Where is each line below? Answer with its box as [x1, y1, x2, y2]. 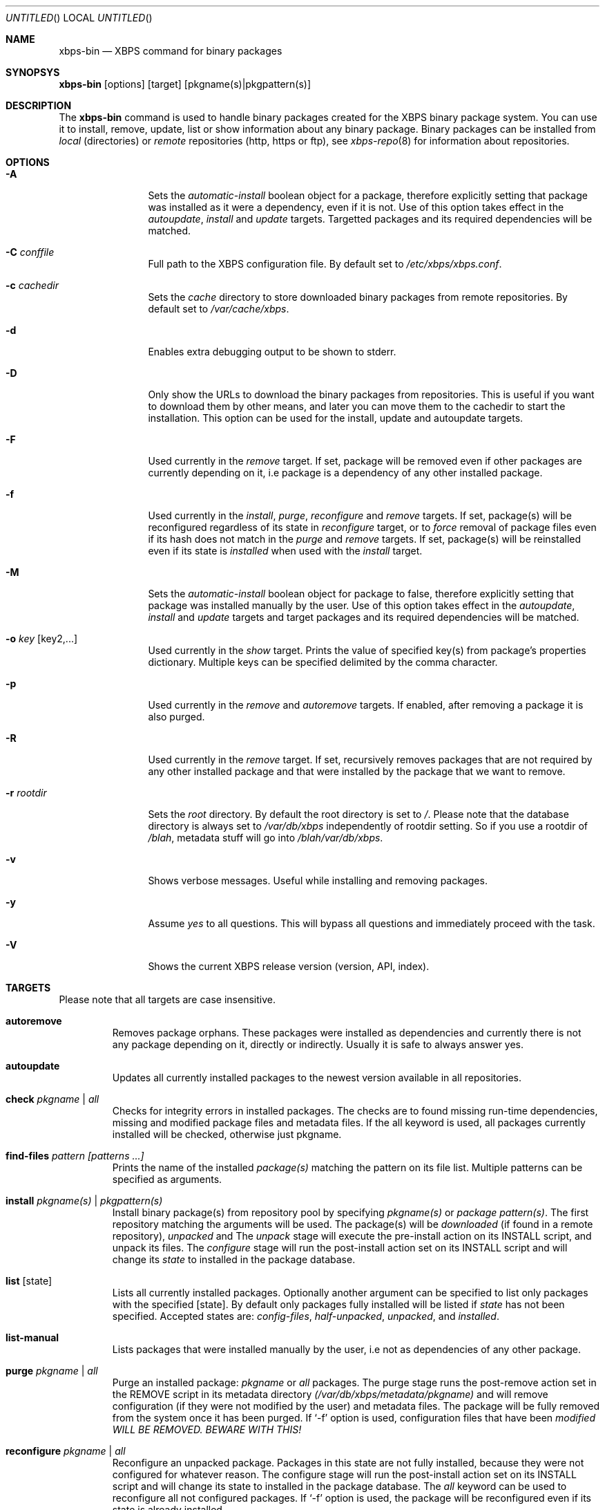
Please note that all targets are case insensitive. [59, 994, 276, 1005]
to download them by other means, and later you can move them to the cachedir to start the [148, 400, 566, 412]
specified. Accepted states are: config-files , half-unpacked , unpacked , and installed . [112, 1310, 499, 1322]
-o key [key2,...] [6, 633, 78, 644]
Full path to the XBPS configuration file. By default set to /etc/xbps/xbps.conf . [148, 258, 502, 270]
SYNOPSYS [6, 66, 60, 78]
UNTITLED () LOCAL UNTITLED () [6, 12, 153, 24]
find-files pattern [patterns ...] [6, 1150, 144, 1162]
